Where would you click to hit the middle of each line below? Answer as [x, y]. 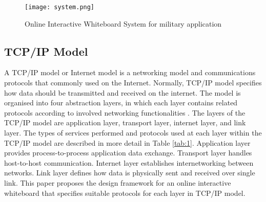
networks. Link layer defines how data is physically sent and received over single [130, 173]
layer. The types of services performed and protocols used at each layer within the [133, 133]
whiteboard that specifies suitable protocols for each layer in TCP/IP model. [125, 193]
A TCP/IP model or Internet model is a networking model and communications [130, 72]
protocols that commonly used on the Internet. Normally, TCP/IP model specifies [133, 83]
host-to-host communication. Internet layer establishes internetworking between [129, 162]
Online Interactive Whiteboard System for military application [123, 23]
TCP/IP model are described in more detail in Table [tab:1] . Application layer [127, 142]
